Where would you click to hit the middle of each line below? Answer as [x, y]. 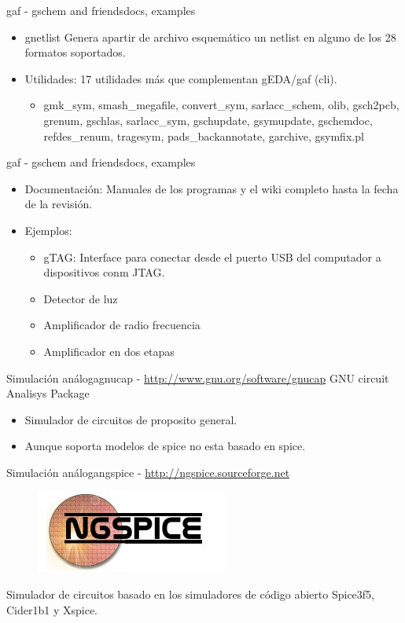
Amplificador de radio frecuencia [122, 325]
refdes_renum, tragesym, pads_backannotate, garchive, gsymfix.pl [204, 136]
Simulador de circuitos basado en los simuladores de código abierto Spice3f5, [190, 594]
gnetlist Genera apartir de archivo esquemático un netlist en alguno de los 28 [210, 37]
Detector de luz [81, 298]
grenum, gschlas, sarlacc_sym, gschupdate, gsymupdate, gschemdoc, [208, 120]
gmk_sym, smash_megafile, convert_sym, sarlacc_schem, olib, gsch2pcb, [221, 105]
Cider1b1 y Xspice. [52, 609]
